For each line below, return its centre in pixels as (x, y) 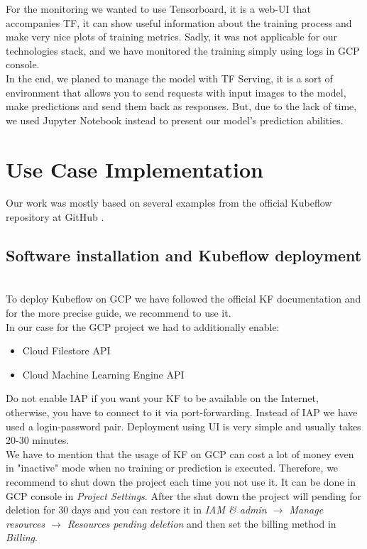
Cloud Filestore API (66, 350)
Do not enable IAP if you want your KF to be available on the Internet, (162, 398)
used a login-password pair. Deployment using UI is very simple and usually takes (183, 426)
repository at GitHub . (55, 217)
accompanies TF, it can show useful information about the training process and (179, 22)
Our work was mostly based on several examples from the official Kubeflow (169, 203)
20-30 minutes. (38, 440)
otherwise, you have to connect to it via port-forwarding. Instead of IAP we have (182, 412)
